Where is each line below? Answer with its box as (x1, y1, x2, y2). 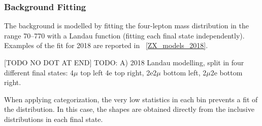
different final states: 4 (4, 67, 74, 77)
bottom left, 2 (163, 67, 207, 77)
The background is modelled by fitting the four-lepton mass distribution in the (4, 20, 249, 31)
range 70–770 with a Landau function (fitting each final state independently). (4, 30, 245, 40)
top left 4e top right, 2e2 (80, 67, 157, 77)
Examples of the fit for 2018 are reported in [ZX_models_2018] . (4, 40, 208, 51)
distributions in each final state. (4, 113, 103, 124)
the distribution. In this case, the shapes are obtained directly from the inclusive (4, 104, 254, 114)
